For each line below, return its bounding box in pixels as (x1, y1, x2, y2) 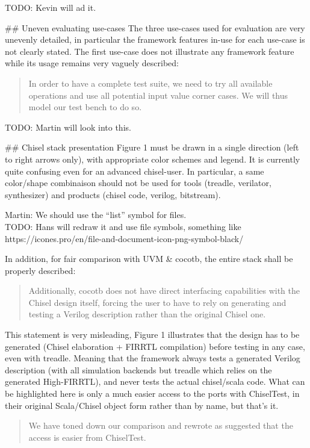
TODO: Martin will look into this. (5, 120, 131, 133)
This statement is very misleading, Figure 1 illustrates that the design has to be (5, 328, 300, 341)
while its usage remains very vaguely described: (5, 57, 179, 69)
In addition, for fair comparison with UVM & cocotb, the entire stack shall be (5, 252, 293, 265)
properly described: (5, 264, 76, 276)
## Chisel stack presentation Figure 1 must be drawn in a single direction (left (5, 141, 299, 154)
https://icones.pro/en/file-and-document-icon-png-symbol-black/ (5, 232, 244, 244)
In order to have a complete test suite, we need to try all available (28, 76, 273, 89)
